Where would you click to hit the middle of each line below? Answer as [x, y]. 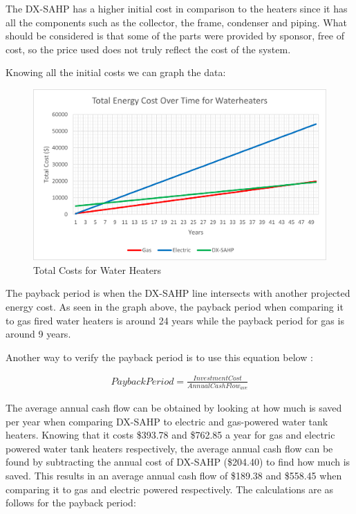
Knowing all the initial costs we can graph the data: [116, 72]
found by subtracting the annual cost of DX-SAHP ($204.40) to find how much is [178, 462]
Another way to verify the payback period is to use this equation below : [159, 357]
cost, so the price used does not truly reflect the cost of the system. [148, 49]
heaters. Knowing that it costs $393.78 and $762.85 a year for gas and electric [170, 435]
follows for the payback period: [71, 503]
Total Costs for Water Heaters [97, 269]
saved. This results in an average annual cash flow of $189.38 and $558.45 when [174, 476]
